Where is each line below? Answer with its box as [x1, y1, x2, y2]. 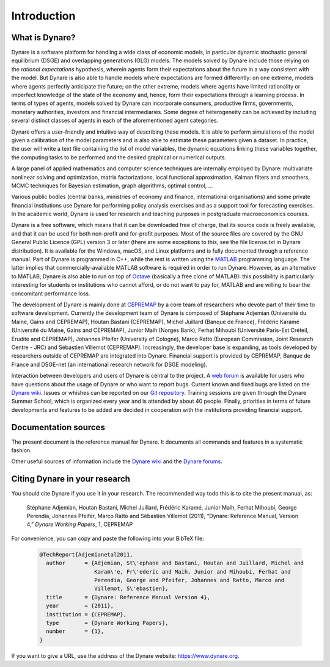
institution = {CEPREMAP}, [46, 611, 127, 618]
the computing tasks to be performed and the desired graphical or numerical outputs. [11, 153, 227, 161]
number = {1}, [46, 628, 105, 635]
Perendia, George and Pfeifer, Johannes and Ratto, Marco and [94, 577, 285, 583]
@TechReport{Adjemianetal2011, [39, 551, 134, 558]
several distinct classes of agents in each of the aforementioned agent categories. [11, 117, 219, 124]
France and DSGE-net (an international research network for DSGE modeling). [11, 361, 208, 368]
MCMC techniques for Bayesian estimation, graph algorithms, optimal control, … [11, 182, 213, 189]
